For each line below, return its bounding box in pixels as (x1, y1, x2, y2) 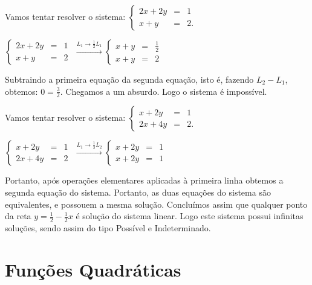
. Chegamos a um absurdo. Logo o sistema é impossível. (60, 85, 267, 97)
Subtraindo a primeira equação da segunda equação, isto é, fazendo (5, 73, 254, 85)
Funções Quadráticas (5, 257, 181, 281)
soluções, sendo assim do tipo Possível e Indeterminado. (5, 222, 211, 234)
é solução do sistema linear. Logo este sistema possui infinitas (76, 210, 304, 222)
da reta (5, 210, 31, 222)
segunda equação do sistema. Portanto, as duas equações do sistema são (5, 186, 271, 199)
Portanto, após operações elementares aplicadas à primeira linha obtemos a (5, 174, 284, 187)
